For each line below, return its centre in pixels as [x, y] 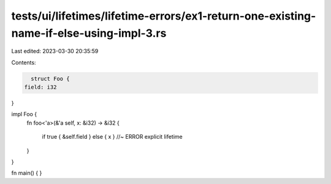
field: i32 [40, 87]
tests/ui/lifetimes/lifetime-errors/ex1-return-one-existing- [164, 16]
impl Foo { [24, 114]
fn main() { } [27, 173]
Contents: [24, 62]
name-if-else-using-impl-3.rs [89, 33]
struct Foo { [50, 79]
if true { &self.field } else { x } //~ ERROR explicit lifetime [112, 137]
